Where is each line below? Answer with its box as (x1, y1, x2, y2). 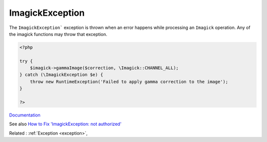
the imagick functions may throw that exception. (9, 31, 107, 37)
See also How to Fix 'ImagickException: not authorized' (9, 121, 122, 127)
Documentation (9, 112, 41, 118)
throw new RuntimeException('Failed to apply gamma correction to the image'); (30, 79, 228, 85)
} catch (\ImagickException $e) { (19, 72, 103, 78)
